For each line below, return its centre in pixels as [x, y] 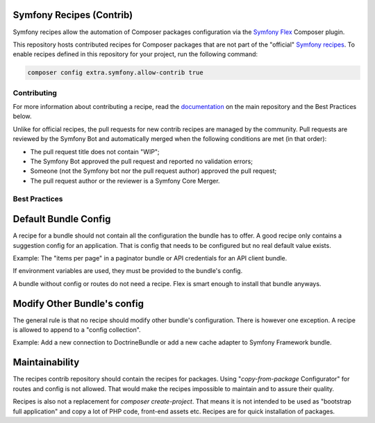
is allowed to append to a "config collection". [77, 330]
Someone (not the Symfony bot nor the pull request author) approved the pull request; [153, 171]
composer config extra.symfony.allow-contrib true [116, 73]
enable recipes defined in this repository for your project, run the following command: [135, 54]
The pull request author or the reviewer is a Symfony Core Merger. [125, 181]
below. [22, 116]
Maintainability [46, 362]
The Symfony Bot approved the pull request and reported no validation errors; [142, 161]
